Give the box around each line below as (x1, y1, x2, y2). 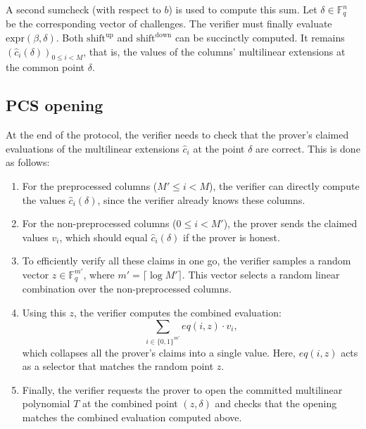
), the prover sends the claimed (223, 216, 358, 231)
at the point (193, 141, 245, 155)
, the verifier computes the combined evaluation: (73, 305, 282, 320)
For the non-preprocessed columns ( (22, 216, 177, 231)
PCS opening (6, 94, 103, 116)
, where (83, 267, 115, 281)
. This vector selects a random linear (182, 267, 340, 281)
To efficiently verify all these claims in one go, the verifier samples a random (22, 253, 351, 268)
